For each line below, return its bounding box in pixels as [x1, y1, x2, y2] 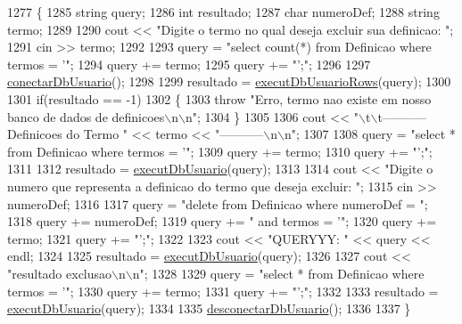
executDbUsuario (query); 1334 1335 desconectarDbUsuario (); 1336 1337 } [7, 299, 411, 318]
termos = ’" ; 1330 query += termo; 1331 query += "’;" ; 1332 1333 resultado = [7, 281, 439, 300]
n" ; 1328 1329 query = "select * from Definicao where [132, 263, 425, 282]
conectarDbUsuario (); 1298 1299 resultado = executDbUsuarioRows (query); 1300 [7, 72, 451, 91]
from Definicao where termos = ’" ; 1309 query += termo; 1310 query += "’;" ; [7, 142, 433, 160]
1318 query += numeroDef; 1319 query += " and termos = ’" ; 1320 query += [7, 212, 437, 231]
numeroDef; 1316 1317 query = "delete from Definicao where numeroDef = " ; [7, 194, 428, 213]
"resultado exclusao [7, 263, 112, 282]
